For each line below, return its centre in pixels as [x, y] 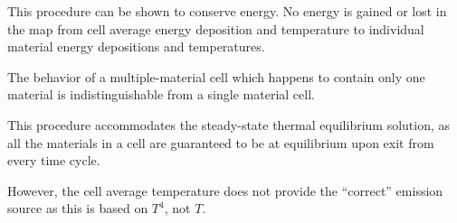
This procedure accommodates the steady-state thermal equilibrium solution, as [229, 124]
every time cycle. [54, 160]
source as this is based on [78, 208]
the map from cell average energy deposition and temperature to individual [216, 28]
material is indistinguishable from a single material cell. [161, 94]
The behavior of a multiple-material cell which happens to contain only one [216, 76]
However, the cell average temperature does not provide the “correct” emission [225, 190]
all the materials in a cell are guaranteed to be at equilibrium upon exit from [221, 142]
